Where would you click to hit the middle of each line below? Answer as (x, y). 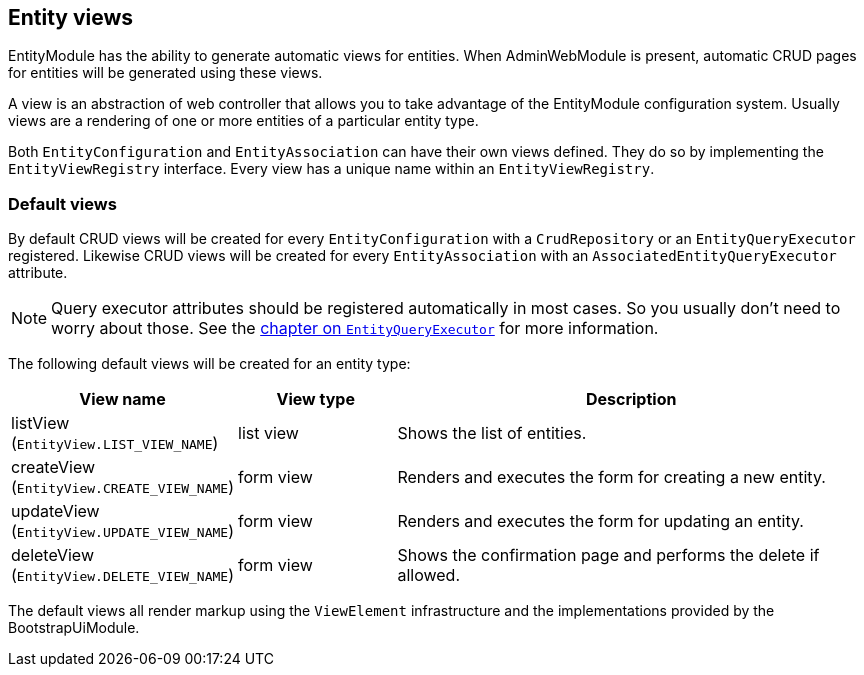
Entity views (71, 17)
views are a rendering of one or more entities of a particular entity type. (243, 121)
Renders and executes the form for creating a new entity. (611, 477)
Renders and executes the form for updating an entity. (600, 521)
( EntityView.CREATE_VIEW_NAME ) (123, 487)
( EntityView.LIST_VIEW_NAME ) (115, 443)
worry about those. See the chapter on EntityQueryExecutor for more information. (355, 328)
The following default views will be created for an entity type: (209, 364)
